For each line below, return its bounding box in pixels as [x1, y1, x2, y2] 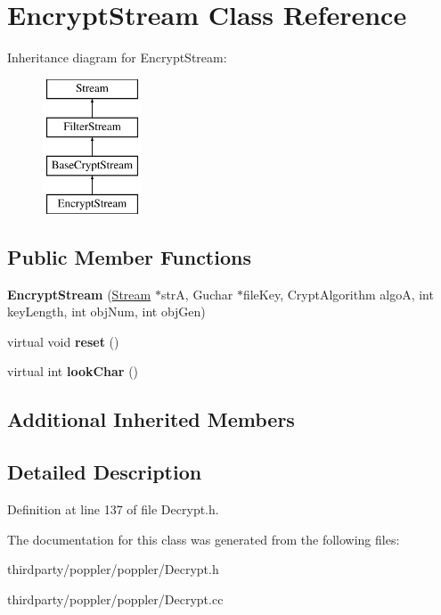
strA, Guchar [160, 284, 233, 303]
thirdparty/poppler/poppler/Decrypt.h [7, 560, 219, 578]
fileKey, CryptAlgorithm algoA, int [242, 284, 434, 303]
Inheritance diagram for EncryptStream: [7, 48, 227, 67]
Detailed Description [7, 458, 202, 486]
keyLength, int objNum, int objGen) [7, 302, 206, 321]
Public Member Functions [7, 242, 251, 270]
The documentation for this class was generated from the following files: [7, 529, 400, 548]
